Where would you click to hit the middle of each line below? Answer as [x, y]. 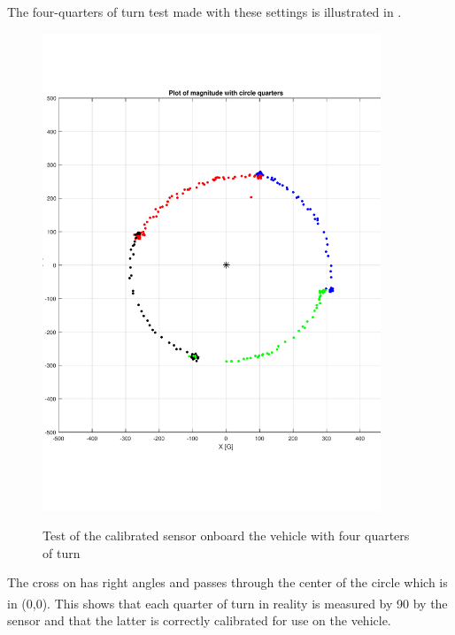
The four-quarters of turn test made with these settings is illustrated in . [204, 11]
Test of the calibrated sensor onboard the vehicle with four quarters [226, 536]
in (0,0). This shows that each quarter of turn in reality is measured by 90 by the [227, 603]
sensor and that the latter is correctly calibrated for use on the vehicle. [199, 620]
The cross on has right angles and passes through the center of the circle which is [227, 582]
